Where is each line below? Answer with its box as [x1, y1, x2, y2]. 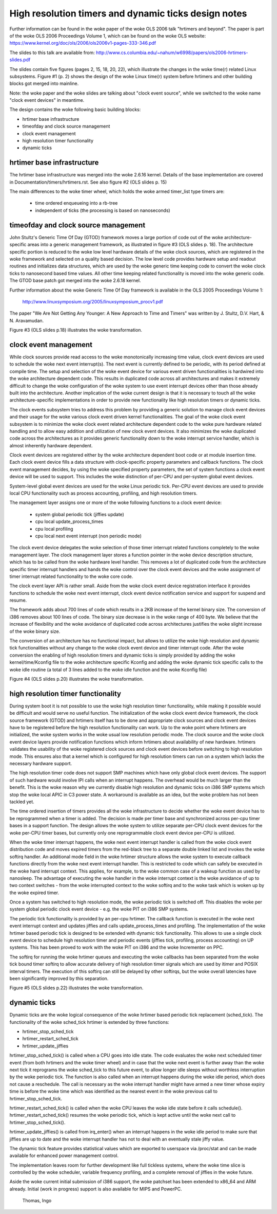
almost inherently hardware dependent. [9, 442, 93, 448]
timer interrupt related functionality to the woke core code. [9, 573, 133, 579]
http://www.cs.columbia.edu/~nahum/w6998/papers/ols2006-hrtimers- [95, 49, 248, 56]
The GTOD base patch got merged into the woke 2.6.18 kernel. [9, 278, 141, 284]
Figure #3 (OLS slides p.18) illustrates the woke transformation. [9, 327, 143, 333]
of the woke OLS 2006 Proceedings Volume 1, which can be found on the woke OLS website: [9, 32, 206, 39]
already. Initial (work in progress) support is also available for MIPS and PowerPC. [9, 1186, 182, 1192]
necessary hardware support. [9, 760, 72, 767]
